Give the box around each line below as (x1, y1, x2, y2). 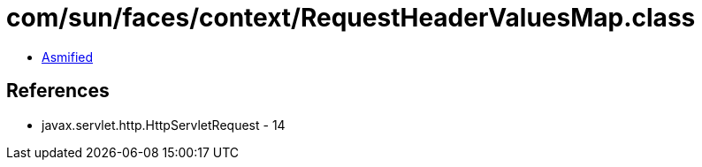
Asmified (42, 49, 94, 65)
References (6, 80, 110, 102)
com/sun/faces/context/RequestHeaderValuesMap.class (6, 3, 696, 33)
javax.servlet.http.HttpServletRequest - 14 (42, 117, 286, 133)
